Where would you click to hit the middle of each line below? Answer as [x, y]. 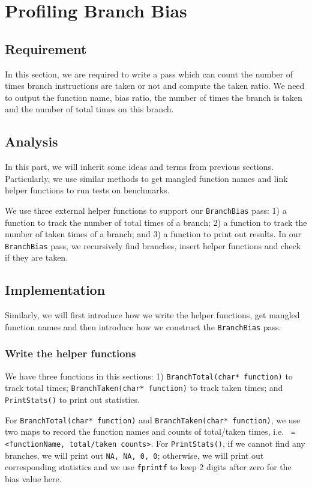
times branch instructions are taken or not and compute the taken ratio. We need [155, 86]
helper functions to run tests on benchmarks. [87, 190]
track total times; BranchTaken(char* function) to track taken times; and [144, 388]
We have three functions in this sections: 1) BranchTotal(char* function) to [149, 376]
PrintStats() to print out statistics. [73, 400]
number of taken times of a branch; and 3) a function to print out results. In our [153, 234]
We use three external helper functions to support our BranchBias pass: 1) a [146, 210]
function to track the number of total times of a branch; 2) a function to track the [156, 222]
